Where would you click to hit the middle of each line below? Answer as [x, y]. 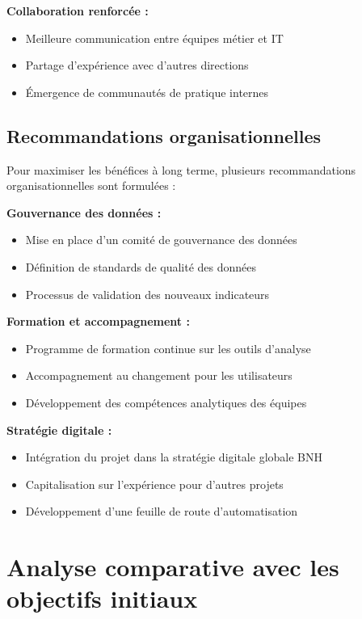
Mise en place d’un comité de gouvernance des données [161, 240]
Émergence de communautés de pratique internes [147, 92]
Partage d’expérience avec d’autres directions [137, 65]
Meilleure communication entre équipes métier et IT [154, 38]
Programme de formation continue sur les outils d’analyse [168, 348]
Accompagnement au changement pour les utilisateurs [159, 375]
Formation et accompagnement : [98, 321]
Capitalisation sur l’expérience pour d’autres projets [154, 484]
